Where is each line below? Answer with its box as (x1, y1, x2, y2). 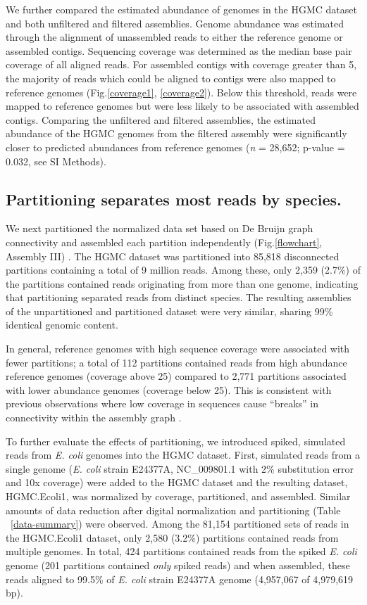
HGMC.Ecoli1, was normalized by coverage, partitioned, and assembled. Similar (6, 489, 351, 504)
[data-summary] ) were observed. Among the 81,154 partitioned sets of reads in (11, 516, 349, 531)
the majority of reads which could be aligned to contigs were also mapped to (6, 70, 336, 85)
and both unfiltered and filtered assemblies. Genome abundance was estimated (6, 15, 344, 30)
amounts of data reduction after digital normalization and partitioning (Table (6, 502, 341, 517)
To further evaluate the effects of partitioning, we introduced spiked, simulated (6, 433, 346, 448)
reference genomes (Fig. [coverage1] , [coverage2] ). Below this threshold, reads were (6, 84, 357, 99)
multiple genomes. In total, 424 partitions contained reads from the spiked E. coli (6, 544, 357, 559)
